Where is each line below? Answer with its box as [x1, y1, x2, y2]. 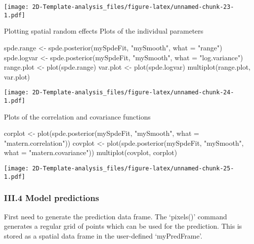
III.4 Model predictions [4, 192, 99, 204]
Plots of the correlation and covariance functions [4, 111, 151, 122]
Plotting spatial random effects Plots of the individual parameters [4, 26, 204, 36]
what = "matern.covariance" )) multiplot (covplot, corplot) [4, 147, 177, 158]
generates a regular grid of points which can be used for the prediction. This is [4, 221, 242, 231]
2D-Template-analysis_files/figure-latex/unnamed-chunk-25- [32, 164, 234, 172]
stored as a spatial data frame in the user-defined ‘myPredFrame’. [4, 230, 203, 241]
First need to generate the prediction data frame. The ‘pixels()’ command [4, 211, 227, 221]
